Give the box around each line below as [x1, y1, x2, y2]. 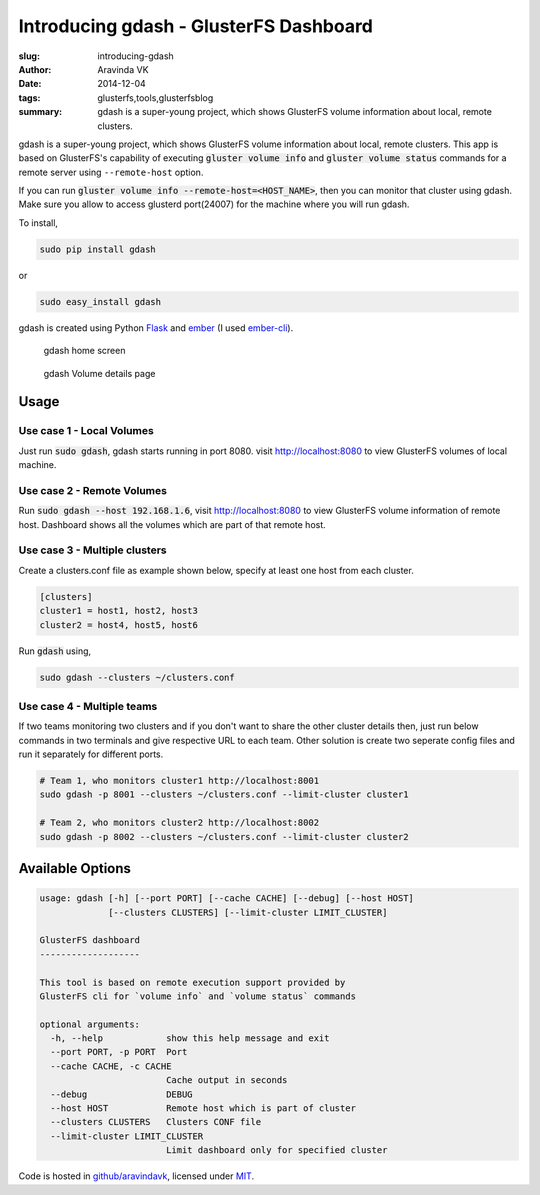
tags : [18, 91, 41, 104]
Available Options [18, 860, 132, 877]
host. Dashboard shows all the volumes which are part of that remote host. [18, 518, 327, 530]
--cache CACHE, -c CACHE [50, 1060, 172, 1072]
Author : [18, 63, 52, 75]
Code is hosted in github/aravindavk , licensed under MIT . [18, 1170, 255, 1182]
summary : [18, 106, 63, 118]
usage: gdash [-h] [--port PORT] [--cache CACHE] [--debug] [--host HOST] [39, 893, 415, 904]
